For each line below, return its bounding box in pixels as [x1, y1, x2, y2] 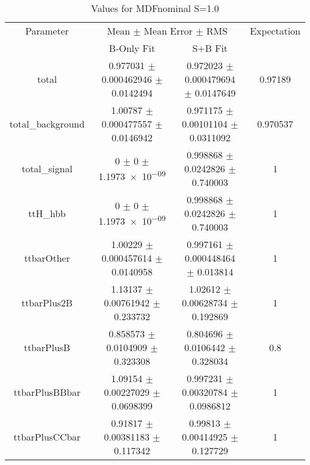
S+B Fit [192, 41, 228, 55]
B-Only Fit [108, 41, 156, 55]
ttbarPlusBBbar [13, 385, 80, 399]
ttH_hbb [28, 206, 66, 220]
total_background [10, 117, 85, 131]
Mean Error [144, 24, 193, 38]
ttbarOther [24, 251, 70, 265]
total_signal [21, 162, 73, 175]
